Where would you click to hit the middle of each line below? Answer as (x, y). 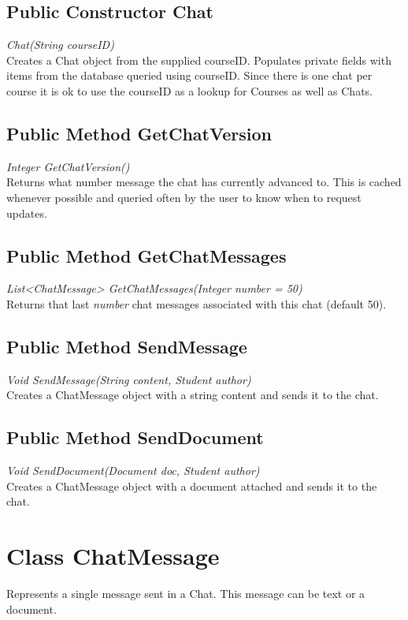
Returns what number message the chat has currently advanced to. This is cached (204, 182)
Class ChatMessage (113, 556)
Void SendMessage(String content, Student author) (129, 379)
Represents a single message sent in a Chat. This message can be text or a (186, 594)
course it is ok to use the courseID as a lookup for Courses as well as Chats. (189, 90)
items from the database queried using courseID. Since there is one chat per (189, 75)
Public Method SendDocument (135, 437)
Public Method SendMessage (127, 346)
